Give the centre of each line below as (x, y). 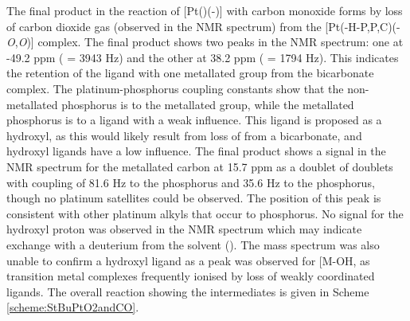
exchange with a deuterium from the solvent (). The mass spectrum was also (193, 244)
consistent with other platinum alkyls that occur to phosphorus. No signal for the (205, 213)
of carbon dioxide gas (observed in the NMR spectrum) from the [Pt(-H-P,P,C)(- (203, 26)
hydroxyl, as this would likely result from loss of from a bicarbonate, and (184, 135)
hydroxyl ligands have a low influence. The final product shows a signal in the (196, 151)
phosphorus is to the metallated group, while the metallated (208, 104)
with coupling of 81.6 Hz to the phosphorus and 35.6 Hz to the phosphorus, (191, 182)
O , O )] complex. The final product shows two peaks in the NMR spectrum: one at (205, 42)
